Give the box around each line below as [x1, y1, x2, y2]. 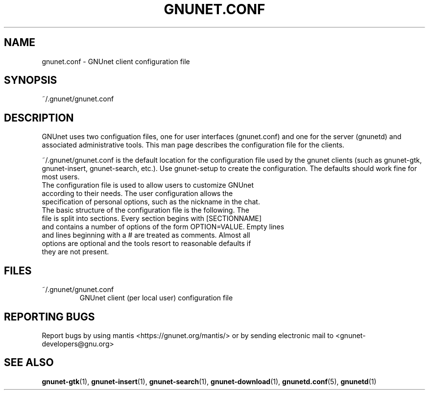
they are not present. [42, 247, 109, 256]
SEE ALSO [4, 356, 54, 369]
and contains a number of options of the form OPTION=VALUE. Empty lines [42, 222, 285, 231]
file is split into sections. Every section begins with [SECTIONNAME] [42, 214, 262, 223]
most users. [42, 172, 80, 181]
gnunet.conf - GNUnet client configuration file [42, 57, 190, 66]
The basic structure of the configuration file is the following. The [42, 206, 249, 215]
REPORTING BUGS [4, 310, 95, 323]
